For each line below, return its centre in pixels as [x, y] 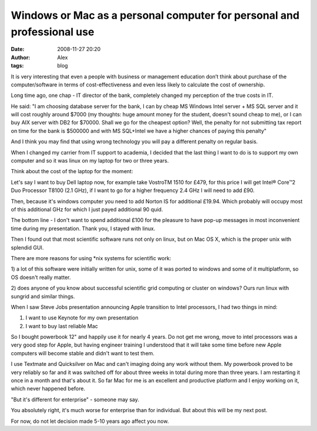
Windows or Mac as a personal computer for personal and [155, 15]
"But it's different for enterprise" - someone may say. [75, 399]
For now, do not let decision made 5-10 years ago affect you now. [90, 421]
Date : [18, 49]
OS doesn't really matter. [41, 277]
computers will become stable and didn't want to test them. [83, 353]
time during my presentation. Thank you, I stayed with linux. [83, 228]
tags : [17, 66]
